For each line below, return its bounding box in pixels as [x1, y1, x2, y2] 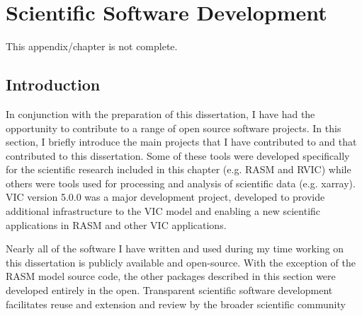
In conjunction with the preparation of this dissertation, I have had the [6, 106, 315, 121]
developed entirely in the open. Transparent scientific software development [6, 283, 333, 298]
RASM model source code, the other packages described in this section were [6, 269, 336, 283]
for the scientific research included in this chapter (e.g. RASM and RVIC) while [6, 162, 351, 177]
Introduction [6, 74, 101, 95]
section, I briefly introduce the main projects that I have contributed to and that [6, 134, 357, 149]
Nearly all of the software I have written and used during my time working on [6, 241, 344, 256]
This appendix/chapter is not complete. [6, 39, 178, 54]
